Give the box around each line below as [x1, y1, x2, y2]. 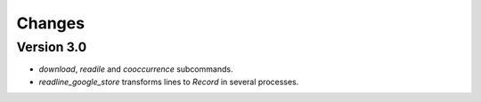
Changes [16, 13, 85, 33]
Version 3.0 [16, 39, 87, 55]
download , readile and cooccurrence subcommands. [38, 64, 233, 75]
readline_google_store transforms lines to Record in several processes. [38, 76, 299, 87]
